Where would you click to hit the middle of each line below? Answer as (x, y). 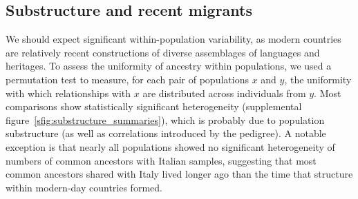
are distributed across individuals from (224, 93)
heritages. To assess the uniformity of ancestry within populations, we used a (169, 66)
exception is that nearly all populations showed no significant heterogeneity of (170, 146)
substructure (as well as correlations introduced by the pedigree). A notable (166, 133)
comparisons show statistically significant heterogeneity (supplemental (154, 106)
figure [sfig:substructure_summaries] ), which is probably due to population (165, 119)
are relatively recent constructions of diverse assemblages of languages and (163, 52)
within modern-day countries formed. (84, 187)
